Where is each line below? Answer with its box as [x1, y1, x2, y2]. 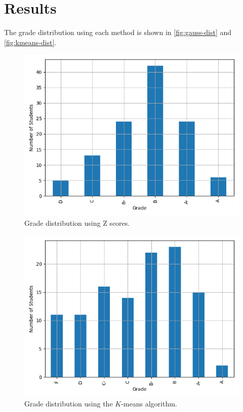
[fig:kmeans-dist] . [4, 37, 57, 47]
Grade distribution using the [24, 398, 113, 409]
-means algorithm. [121, 398, 177, 409]
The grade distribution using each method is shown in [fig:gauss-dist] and [4, 27, 232, 38]
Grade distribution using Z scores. [24, 217, 130, 228]
